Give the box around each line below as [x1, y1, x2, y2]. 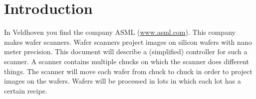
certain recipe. [4, 85, 47, 96]
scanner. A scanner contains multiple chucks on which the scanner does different [4, 56, 249, 66]
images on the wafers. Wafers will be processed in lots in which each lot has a [4, 76, 241, 86]
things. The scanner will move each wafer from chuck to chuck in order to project [4, 66, 253, 76]
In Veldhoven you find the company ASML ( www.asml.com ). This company [4, 27, 236, 37]
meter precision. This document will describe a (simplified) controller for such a [4, 46, 248, 57]
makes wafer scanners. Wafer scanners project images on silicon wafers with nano [4, 36, 252, 47]
